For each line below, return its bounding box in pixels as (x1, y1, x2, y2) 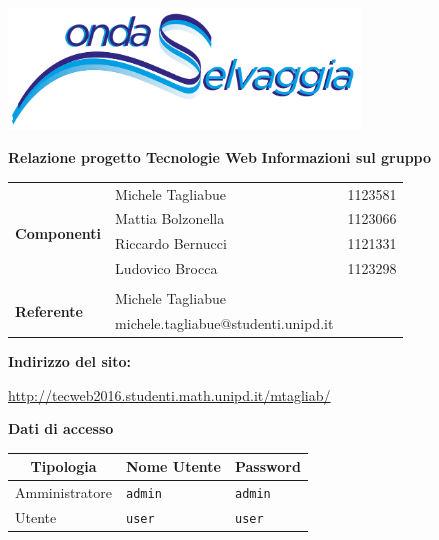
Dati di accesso (8, 418, 114, 439)
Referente (15, 300, 83, 321)
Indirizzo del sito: (8, 351, 132, 372)
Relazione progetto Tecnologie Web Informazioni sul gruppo (8, 147, 432, 168)
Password (234, 456, 301, 477)
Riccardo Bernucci (115, 233, 227, 254)
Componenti (15, 223, 102, 244)
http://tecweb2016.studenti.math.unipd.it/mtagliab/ (8, 384, 331, 405)
